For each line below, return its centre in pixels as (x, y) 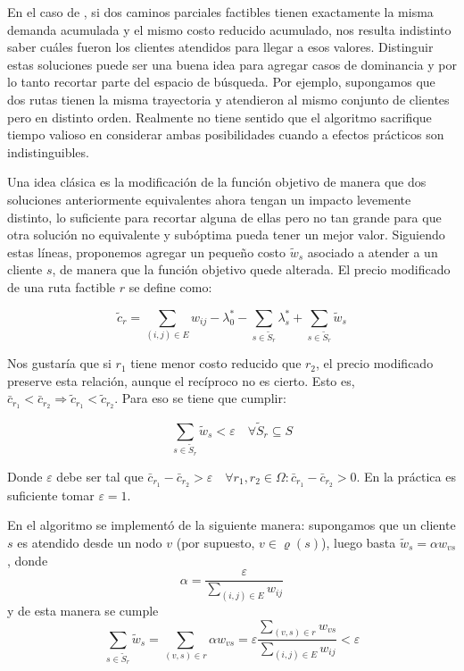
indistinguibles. (48, 151)
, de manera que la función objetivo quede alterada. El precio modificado (251, 269)
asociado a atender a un (373, 252)
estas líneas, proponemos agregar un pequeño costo (146, 252)
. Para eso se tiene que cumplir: (200, 398)
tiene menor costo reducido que (216, 363)
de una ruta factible (62, 286)
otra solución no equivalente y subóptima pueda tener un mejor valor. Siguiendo (226, 235)
